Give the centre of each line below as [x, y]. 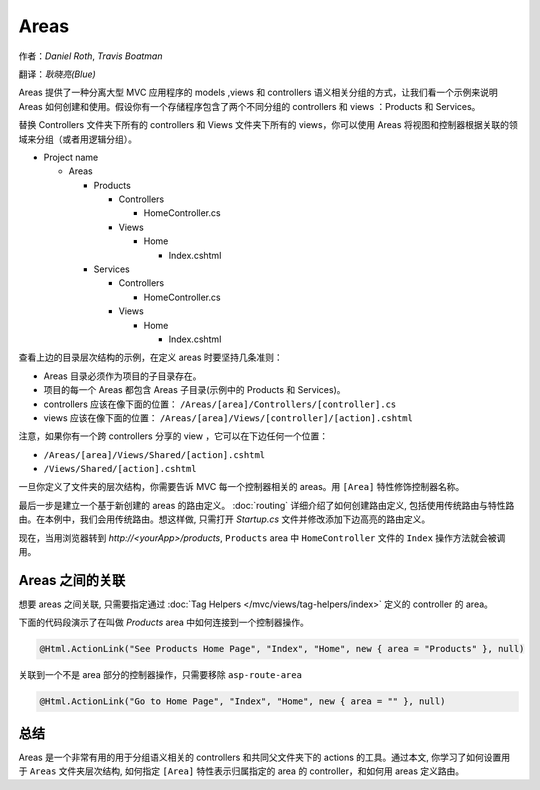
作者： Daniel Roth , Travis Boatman [90, 56]
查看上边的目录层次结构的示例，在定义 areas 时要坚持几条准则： [151, 357]
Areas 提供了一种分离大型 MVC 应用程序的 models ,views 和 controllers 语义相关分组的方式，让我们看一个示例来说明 [258, 92]
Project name [71, 157]
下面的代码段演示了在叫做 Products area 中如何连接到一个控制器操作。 [163, 622]
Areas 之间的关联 [72, 580]
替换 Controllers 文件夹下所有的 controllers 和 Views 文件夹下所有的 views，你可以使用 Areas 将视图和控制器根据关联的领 [268, 125]
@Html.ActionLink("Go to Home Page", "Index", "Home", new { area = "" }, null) [242, 701]
